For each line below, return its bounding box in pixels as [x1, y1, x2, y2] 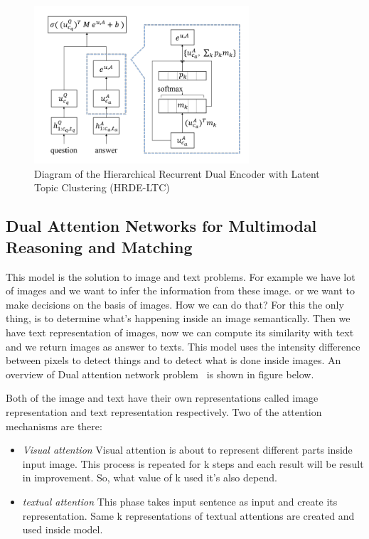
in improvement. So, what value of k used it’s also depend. [22, 470, 277, 485]
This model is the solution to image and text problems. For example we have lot [6, 269, 355, 284]
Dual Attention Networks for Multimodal [6, 215, 317, 237]
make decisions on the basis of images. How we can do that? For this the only [6, 297, 344, 311]
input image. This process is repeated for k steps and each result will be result [22, 456, 364, 471]
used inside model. [22, 522, 103, 537]
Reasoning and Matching [6, 235, 193, 257]
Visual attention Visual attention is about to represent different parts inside [22, 442, 353, 457]
